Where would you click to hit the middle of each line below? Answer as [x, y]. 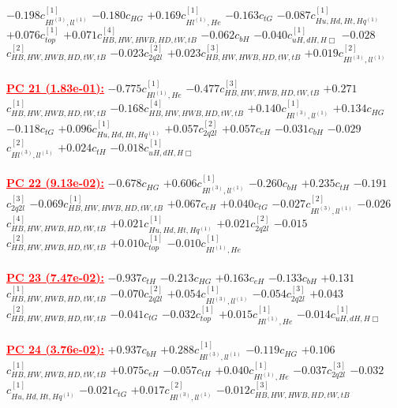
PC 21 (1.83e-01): [55, 87]
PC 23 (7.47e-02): [55, 277]
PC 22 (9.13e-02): [55, 183]
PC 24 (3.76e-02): [55, 349]
